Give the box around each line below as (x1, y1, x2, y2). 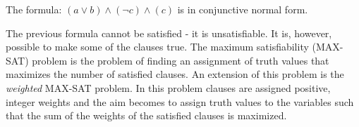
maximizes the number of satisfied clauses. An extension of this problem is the (6, 67, 344, 81)
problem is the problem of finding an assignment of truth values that (32, 53, 329, 67)
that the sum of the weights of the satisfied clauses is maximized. (6, 108, 287, 123)
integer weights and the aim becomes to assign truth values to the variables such (6, 94, 354, 109)
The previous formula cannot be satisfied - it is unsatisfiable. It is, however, (6, 25, 332, 40)
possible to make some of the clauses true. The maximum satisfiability (6, 39, 309, 54)
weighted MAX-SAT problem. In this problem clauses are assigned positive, (6, 80, 331, 95)
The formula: (6, 2, 62, 16)
